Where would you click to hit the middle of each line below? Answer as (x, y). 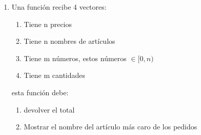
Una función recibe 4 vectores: (59, 7)
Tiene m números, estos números (75, 58)
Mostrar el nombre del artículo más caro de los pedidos (110, 127)
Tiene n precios (48, 24)
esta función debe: (40, 92)
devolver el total (49, 109)
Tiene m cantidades (55, 75)
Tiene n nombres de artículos (69, 41)
